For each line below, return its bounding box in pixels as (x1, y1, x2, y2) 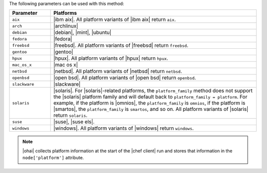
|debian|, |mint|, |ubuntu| (53, 29, 111, 36)
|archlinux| (53, 23, 79, 30)
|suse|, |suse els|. (53, 118, 95, 125)
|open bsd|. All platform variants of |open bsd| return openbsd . (53, 74, 196, 81)
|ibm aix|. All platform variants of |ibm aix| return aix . (53, 16, 176, 23)
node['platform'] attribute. (22, 155, 84, 161)
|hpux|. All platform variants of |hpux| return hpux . (53, 55, 168, 62)
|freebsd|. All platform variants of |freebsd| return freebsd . (53, 42, 189, 49)
